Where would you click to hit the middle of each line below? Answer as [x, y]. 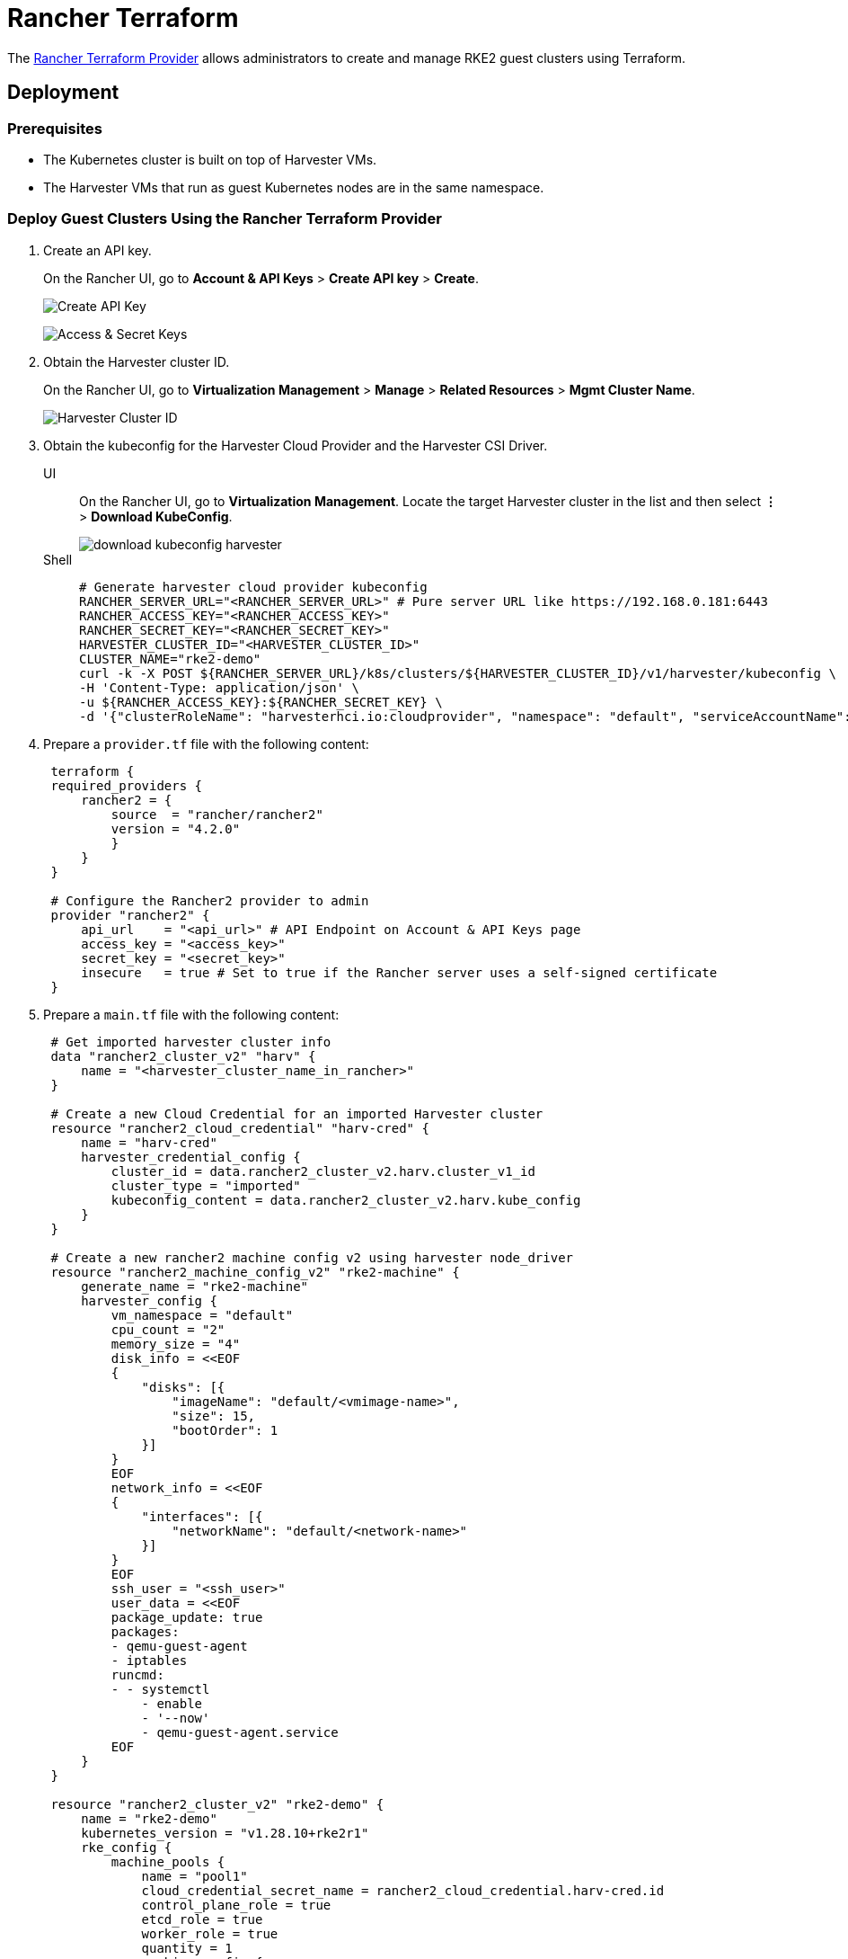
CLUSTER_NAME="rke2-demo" [170, 659]
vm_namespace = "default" [202, 1315]
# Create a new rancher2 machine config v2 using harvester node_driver [312, 1257]
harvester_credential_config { [191, 1157]
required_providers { [127, 785]
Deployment [63, 93]
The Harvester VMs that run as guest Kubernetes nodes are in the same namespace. [294, 187]
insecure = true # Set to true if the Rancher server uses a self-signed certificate [399, 972]
